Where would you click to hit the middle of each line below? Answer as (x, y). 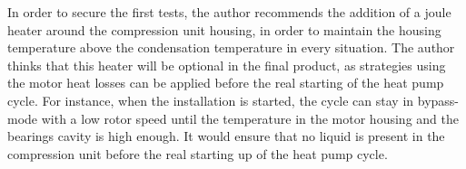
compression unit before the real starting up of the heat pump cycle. (198, 153)
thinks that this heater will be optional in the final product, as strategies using (227, 65)
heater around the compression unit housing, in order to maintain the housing (224, 29)
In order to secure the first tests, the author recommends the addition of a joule (229, 12)
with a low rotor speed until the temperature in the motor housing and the (250, 118)
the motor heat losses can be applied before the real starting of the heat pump (226, 83)
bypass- (438, 100)
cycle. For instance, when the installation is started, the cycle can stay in (211, 100)
